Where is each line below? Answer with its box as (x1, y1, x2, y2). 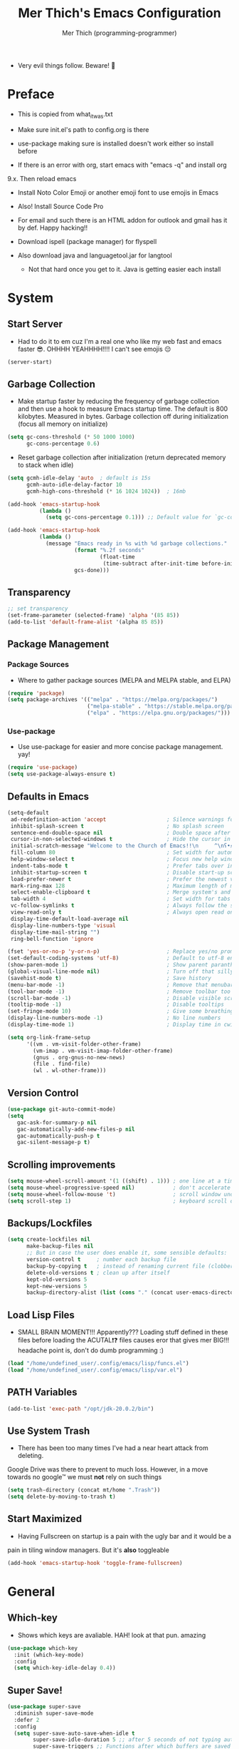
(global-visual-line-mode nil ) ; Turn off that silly (7, 968, 234, 975)
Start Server (7, 318, 63, 330)
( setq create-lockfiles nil (7, 1236, 91, 1243)
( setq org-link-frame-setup (7, 1034, 91, 1041)
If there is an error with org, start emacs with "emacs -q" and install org (17, 160, 228, 169)
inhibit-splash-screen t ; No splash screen (10, 822, 224, 830)
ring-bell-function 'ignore (10, 935, 94, 942)
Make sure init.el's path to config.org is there (17, 125, 149, 133)
